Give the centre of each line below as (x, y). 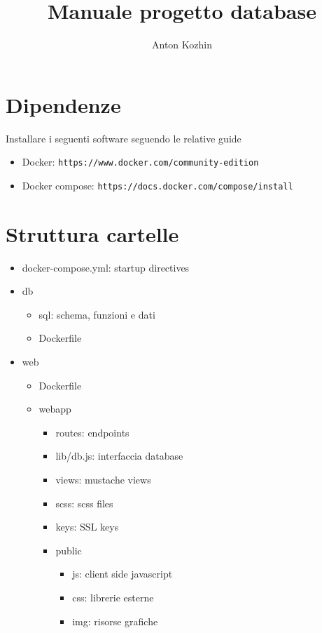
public (69, 550)
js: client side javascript (122, 574)
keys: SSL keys (87, 527)
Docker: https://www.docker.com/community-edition (140, 162)
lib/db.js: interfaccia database (119, 456)
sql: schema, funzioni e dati (97, 314)
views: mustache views (103, 480)
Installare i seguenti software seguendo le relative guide (124, 138)
